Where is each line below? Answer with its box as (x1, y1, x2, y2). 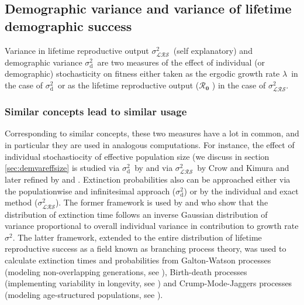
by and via (134, 162, 173, 174)
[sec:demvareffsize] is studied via (5, 162, 120, 174)
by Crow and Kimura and (197, 162, 289, 174)
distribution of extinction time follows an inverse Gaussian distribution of (5, 208, 268, 220)
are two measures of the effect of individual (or (97, 56, 265, 68)
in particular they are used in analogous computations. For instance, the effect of (5, 138, 295, 150)
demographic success (5, 16, 132, 35)
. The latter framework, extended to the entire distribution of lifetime (12, 231, 262, 243)
